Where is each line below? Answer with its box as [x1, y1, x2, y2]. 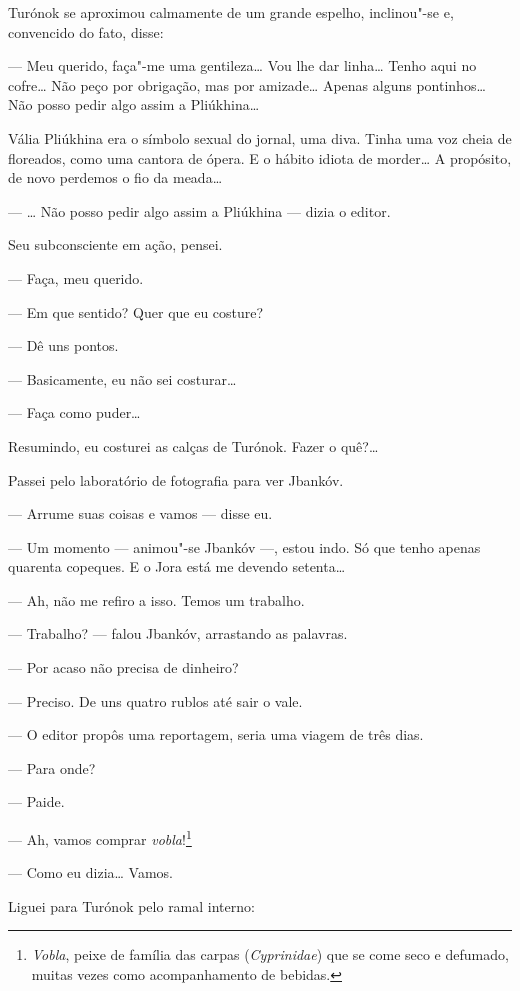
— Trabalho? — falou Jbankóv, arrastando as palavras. [8, 623, 348, 644]
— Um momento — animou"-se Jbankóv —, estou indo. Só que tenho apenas [8, 536, 481, 557]
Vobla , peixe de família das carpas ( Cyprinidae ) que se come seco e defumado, [31, 944, 509, 965]
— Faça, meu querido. [8, 267, 144, 288]
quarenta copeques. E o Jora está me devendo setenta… [8, 556, 346, 577]
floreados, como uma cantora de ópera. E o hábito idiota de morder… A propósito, [8, 147, 512, 168]
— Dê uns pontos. [8, 335, 119, 356]
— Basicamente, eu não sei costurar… [8, 368, 237, 389]
